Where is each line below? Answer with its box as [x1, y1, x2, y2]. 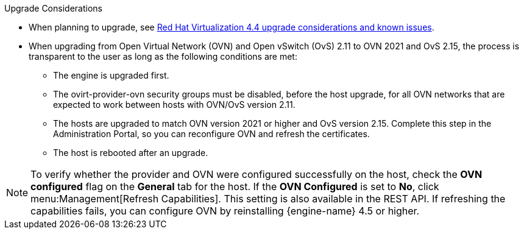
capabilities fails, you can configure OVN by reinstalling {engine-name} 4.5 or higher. [30, 205, 420, 217]
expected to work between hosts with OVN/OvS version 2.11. [53, 99, 296, 110]
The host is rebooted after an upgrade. [53, 147, 208, 158]
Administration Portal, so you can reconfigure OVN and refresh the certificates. [53, 129, 370, 139]
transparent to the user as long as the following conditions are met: [29, 51, 297, 62]
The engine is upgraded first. [53, 70, 169, 80]
